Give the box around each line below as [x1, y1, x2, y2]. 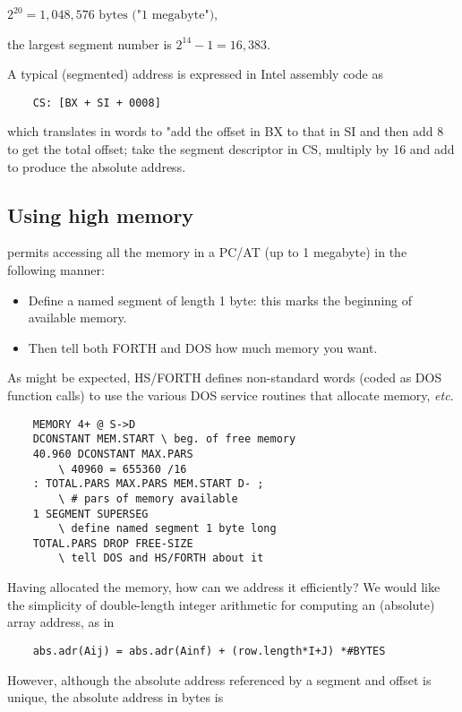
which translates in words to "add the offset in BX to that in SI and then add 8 [7, 122, 444, 141]
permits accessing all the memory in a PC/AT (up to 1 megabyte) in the [7, 243, 407, 262]
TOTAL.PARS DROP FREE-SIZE [32, 536, 193, 550]
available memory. [28, 308, 127, 327]
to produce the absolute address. [7, 157, 186, 176]
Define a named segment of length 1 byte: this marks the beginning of [28, 290, 413, 309]
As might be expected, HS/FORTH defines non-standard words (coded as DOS [7, 368, 442, 387]
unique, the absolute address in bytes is [7, 688, 224, 707]
